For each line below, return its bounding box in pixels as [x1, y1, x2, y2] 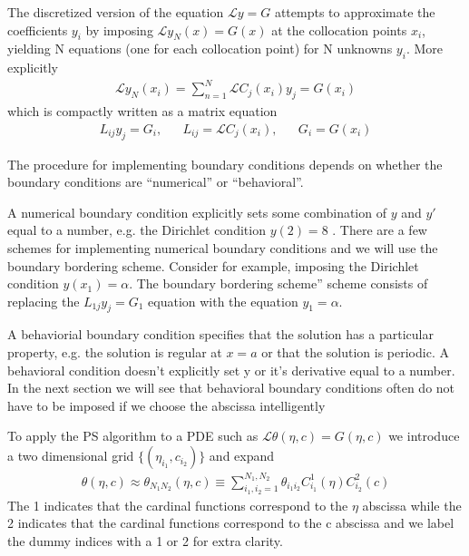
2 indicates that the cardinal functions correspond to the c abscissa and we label [7, 513, 454, 532]
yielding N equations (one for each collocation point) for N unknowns [7, 39, 393, 58]
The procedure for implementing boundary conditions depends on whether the [7, 154, 443, 173]
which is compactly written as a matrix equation [7, 102, 278, 121]
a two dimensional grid [7, 446, 134, 465]
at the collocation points [271, 20, 407, 39]
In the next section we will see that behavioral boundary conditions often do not [7, 378, 455, 397]
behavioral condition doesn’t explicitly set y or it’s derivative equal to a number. [7, 360, 455, 379]
